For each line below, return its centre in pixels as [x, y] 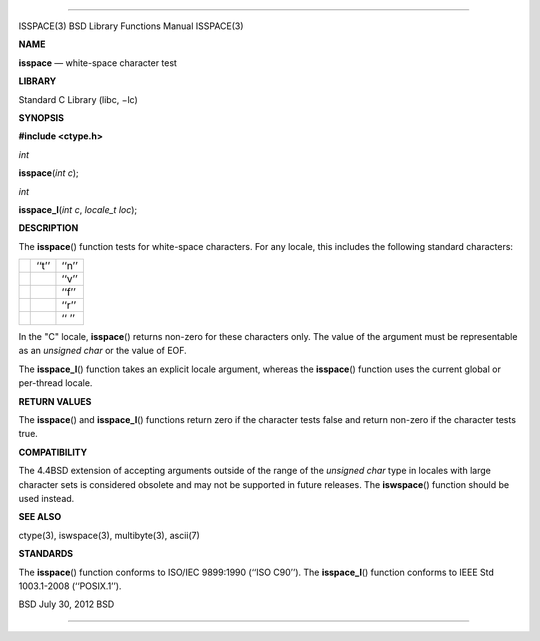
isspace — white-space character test [97, 62]
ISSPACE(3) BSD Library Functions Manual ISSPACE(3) [131, 26]
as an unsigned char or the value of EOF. [102, 351]
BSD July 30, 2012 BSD [66, 604]
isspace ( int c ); [48, 173]
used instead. [46, 498]
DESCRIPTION [48, 228]
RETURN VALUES [55, 401]
